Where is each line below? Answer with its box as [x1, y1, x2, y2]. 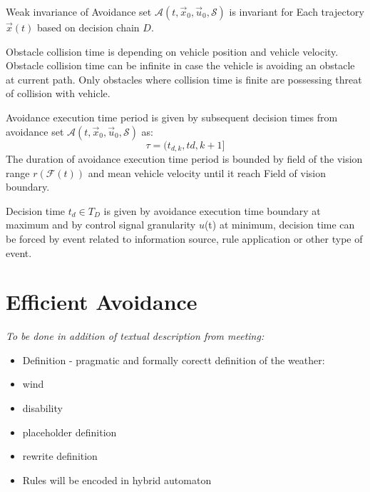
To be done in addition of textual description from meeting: [6, 328, 264, 343]
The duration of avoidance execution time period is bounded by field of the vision [6, 151, 363, 166]
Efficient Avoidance [6, 287, 197, 316]
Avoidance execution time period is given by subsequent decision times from [6, 109, 338, 124]
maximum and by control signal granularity [6, 217, 196, 232]
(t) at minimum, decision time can [204, 217, 355, 232]
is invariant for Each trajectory [229, 4, 364, 19]
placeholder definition [22, 424, 117, 439]
